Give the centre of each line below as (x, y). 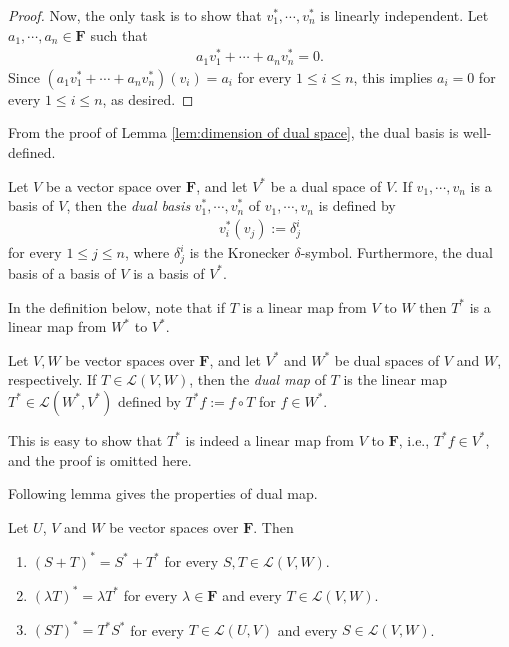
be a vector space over (113, 185)
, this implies (393, 76)
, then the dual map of (257, 379)
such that (119, 34)
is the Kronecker (239, 252)
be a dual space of (326, 185)
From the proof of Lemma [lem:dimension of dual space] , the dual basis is (233, 132)
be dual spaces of (387, 359)
